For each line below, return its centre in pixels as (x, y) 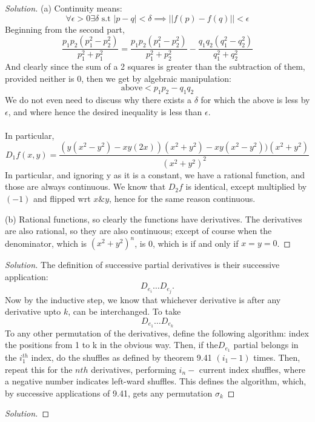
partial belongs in (266, 345)
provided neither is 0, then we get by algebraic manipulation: (118, 78)
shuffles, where (279, 369)
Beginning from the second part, (65, 29)
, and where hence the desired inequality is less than (105, 111)
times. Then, (277, 357)
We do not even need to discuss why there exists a (98, 99)
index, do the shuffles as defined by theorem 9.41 (121, 357)
